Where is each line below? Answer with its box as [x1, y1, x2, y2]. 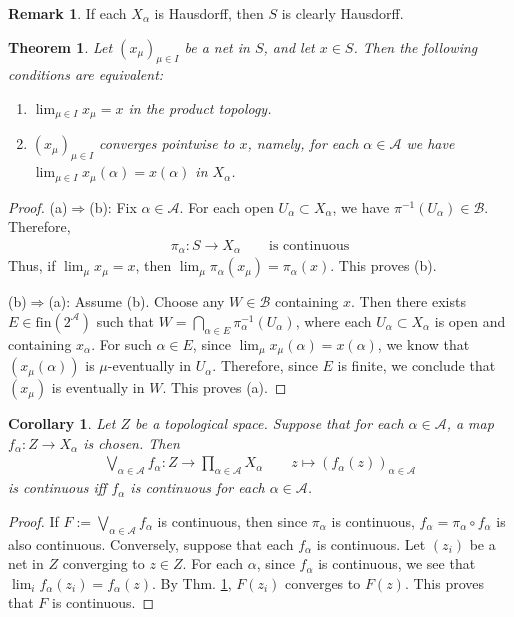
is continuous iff [8, 477, 107, 498]
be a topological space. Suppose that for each [134, 413, 404, 434]
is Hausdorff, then [154, 3, 264, 23]
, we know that [377, 333, 470, 354]
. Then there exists [351, 291, 466, 312]
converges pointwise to [99, 133, 235, 154]
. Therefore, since [212, 355, 318, 376]
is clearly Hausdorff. [281, 3, 404, 23]
